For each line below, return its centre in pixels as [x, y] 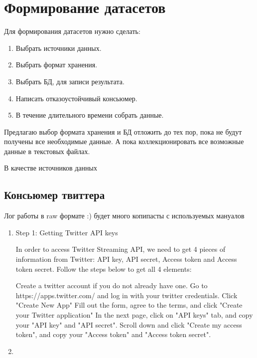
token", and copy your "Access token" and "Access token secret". [113, 334]
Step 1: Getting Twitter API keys [67, 232]
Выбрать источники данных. [59, 48]
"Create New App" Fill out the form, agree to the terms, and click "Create [129, 305]
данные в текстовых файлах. [47, 151]
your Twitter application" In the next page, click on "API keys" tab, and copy [134, 315]
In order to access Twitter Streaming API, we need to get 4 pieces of [121, 249]
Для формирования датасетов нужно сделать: [72, 31]
